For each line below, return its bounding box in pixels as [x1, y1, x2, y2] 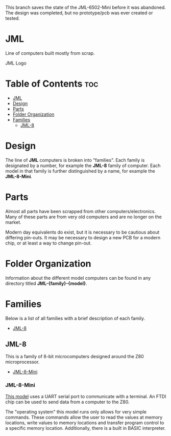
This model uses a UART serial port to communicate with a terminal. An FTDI [5, 393, 166, 399]
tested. [5, 15, 20, 21]
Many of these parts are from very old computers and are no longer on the [5, 214, 162, 220]
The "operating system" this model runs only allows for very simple [5, 408, 147, 414]
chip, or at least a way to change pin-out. [5, 240, 92, 246]
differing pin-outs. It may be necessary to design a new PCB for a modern [5, 234, 161, 240]
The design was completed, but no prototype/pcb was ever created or [5, 10, 153, 16]
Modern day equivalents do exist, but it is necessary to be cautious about [5, 229, 160, 235]
